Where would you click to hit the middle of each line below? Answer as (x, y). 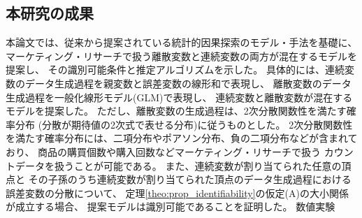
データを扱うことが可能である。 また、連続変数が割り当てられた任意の (178, 165)
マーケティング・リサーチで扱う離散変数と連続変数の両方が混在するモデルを (181, 56)
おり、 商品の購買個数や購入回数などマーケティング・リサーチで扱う (163, 151)
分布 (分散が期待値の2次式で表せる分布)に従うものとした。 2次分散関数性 (184, 124)
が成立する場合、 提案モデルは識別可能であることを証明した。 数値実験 (171, 206)
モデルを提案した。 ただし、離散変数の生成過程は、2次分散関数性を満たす (176, 111)
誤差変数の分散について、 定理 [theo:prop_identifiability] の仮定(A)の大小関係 (177, 192)
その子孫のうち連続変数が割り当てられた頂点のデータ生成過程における (190, 179)
